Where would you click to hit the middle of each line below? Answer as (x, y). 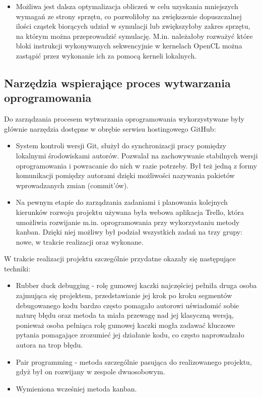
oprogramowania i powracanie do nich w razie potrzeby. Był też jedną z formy (137, 165)
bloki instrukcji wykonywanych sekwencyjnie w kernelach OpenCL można (129, 46)
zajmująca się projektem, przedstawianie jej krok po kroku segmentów (124, 295)
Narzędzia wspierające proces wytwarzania (117, 82)
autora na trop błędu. (49, 345)
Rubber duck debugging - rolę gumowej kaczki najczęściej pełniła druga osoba (136, 285)
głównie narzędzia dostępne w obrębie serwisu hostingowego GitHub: (110, 128)
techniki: (17, 268)
